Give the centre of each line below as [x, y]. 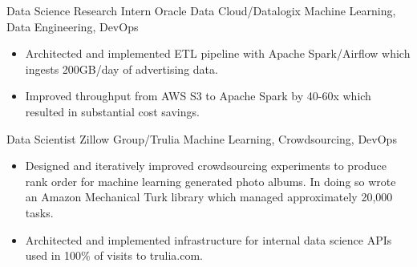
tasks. [39, 212]
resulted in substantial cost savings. [112, 111]
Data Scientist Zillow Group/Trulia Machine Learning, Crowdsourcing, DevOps [202, 138]
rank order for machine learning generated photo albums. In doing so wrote [211, 181]
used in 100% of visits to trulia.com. [114, 255]
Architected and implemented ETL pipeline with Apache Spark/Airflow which [218, 53]
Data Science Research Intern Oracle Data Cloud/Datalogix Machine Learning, [201, 10]
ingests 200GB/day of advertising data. [121, 69]
